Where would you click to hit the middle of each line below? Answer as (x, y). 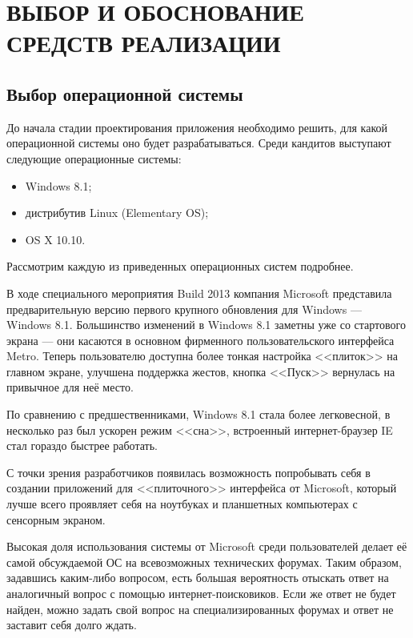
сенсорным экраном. (56, 519)
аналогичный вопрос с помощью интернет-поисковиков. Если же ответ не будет (201, 594)
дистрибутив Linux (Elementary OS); (117, 213)
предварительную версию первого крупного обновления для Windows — (184, 309)
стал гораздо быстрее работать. (82, 445)
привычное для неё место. (70, 387)
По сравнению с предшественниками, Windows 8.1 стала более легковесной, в (198, 414)
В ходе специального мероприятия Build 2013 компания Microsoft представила (199, 293)
